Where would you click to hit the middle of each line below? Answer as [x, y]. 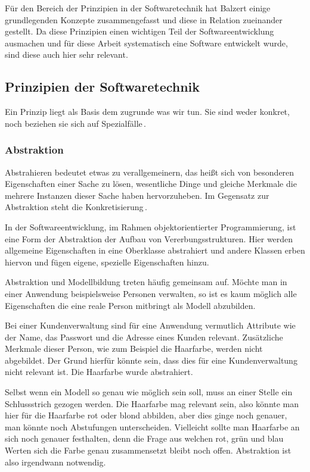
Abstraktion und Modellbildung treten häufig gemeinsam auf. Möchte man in [146, 282]
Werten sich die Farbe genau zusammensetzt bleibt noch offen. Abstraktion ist [148, 450]
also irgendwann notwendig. [55, 462]
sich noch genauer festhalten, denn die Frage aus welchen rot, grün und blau [144, 438]
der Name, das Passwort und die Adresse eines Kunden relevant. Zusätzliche [144, 337]
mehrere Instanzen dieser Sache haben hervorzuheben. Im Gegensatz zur [137, 195]
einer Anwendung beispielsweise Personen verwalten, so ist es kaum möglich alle [151, 293]
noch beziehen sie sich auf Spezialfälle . [76, 123]
